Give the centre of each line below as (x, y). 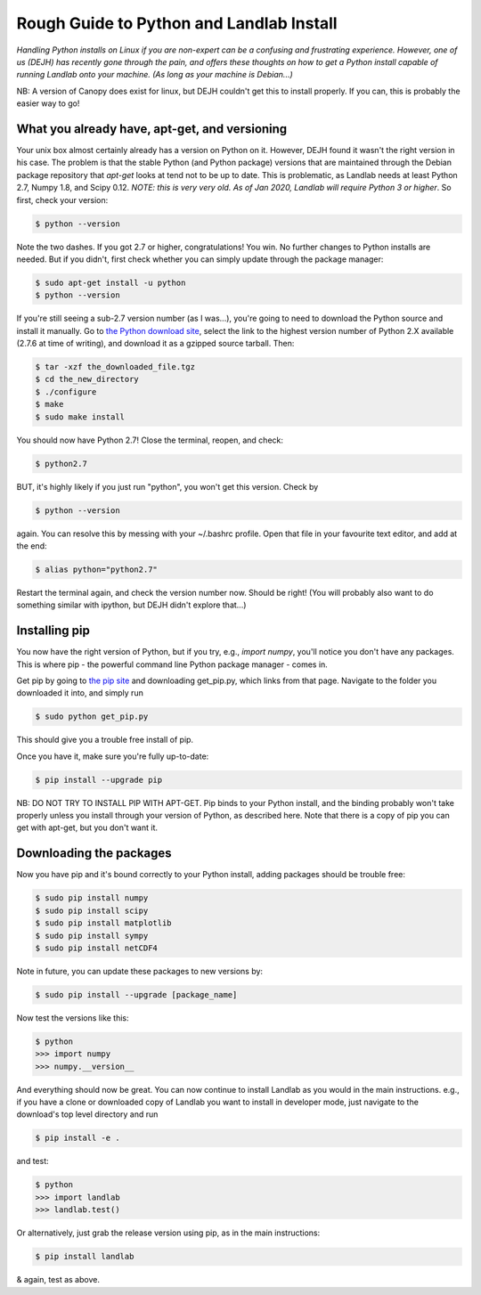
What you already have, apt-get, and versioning (152, 129)
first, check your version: (62, 200)
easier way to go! (48, 103)
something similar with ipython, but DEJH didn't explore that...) (131, 605)
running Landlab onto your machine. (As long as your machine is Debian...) (155, 75)
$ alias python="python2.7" (96, 569)
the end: (32, 546)
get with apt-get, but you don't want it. (87, 827)
